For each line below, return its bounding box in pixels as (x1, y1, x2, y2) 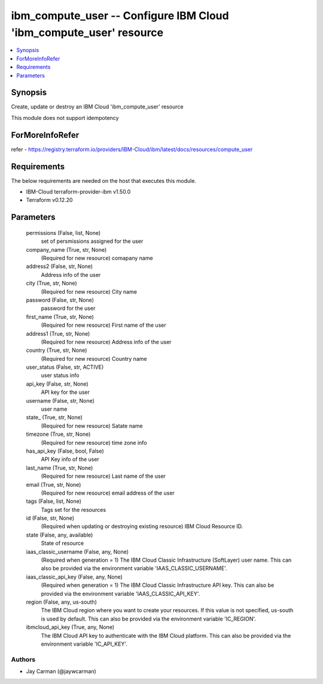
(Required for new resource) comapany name (41, 254, 153, 261)
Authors (11, 655, 36, 664)
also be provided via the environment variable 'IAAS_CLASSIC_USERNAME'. (41, 565, 227, 572)
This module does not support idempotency (11, 114, 119, 121)
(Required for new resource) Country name (41, 355, 147, 362)
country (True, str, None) (26, 346, 87, 354)
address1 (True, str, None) (26, 330, 90, 337)
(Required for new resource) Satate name (41, 422, 143, 429)
